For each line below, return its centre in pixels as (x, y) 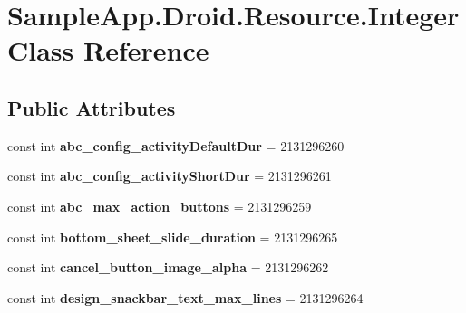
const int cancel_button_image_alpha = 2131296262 (168, 267)
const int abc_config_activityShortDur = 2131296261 (170, 176)
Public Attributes (92, 107)
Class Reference (108, 50)
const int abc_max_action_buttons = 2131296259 (160, 206)
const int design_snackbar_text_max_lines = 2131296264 (185, 297)
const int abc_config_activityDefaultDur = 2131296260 (176, 145)
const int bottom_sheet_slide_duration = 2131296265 (173, 237)
